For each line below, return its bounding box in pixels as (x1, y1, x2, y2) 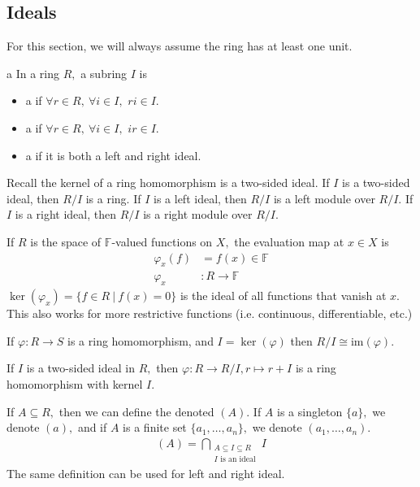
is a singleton (277, 402, 343, 420)
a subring (80, 64, 128, 81)
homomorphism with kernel (6, 375, 143, 392)
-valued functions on (111, 233, 213, 250)
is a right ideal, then (15, 206, 117, 223)
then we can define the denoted (58, 402, 214, 420)
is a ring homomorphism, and (67, 332, 214, 349)
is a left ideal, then (154, 189, 247, 207)
